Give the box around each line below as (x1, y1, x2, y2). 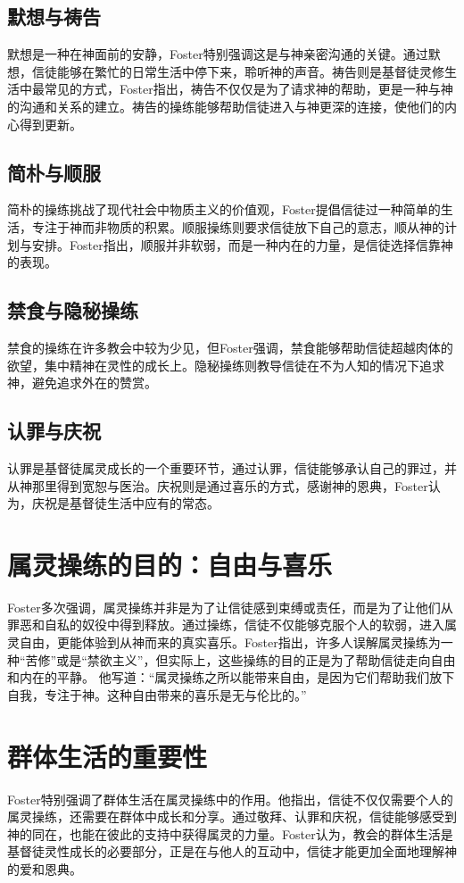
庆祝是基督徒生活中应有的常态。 (31, 494, 220, 512)
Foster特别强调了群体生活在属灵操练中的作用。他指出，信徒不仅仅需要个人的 (7, 789, 453, 808)
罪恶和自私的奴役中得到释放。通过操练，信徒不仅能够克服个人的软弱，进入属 (7, 615, 457, 634)
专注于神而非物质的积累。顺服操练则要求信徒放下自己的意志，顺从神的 (31, 217, 444, 236)
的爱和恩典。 (7, 859, 82, 878)
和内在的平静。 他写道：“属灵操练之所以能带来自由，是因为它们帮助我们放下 (7, 668, 455, 687)
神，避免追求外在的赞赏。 (7, 373, 157, 392)
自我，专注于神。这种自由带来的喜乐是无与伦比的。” (7, 685, 307, 704)
